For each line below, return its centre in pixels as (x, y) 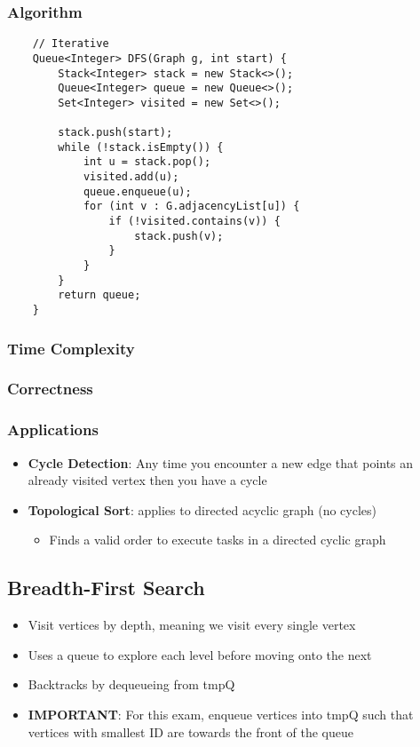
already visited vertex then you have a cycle (147, 480)
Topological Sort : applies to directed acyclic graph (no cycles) (202, 509)
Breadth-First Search (106, 588)
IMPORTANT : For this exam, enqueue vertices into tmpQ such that (221, 714)
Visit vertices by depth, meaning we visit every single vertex (192, 625)
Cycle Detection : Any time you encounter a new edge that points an (221, 462)
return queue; (99, 295)
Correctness (50, 389)
